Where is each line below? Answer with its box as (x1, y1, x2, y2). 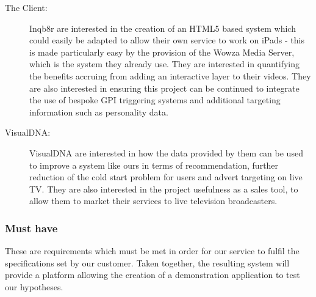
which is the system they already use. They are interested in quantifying (29, 57, 300, 70)
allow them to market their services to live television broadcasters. (29, 194, 278, 207)
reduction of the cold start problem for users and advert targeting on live (29, 170, 303, 183)
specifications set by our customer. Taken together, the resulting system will (5, 256, 290, 269)
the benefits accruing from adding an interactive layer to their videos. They (29, 69, 311, 82)
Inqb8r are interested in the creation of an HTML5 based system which (29, 21, 296, 34)
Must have (5, 220, 58, 235)
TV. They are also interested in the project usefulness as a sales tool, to (29, 182, 298, 195)
